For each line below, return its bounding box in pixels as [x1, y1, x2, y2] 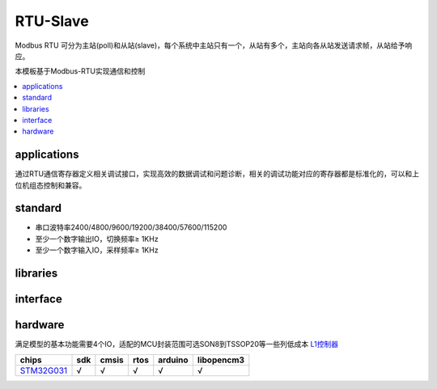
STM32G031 [19, 365, 68, 376]
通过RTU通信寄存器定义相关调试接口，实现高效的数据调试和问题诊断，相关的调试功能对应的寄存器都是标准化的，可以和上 [15, 169, 420, 179]
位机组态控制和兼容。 [15, 180, 87, 190]
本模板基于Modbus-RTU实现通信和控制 [15, 66, 146, 76]
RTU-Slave [15, 12, 89, 30]
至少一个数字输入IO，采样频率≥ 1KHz [35, 245, 159, 255]
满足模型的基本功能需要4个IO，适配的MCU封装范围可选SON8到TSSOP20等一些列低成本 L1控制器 [15, 340, 339, 349]
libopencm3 [197, 354, 245, 366]
